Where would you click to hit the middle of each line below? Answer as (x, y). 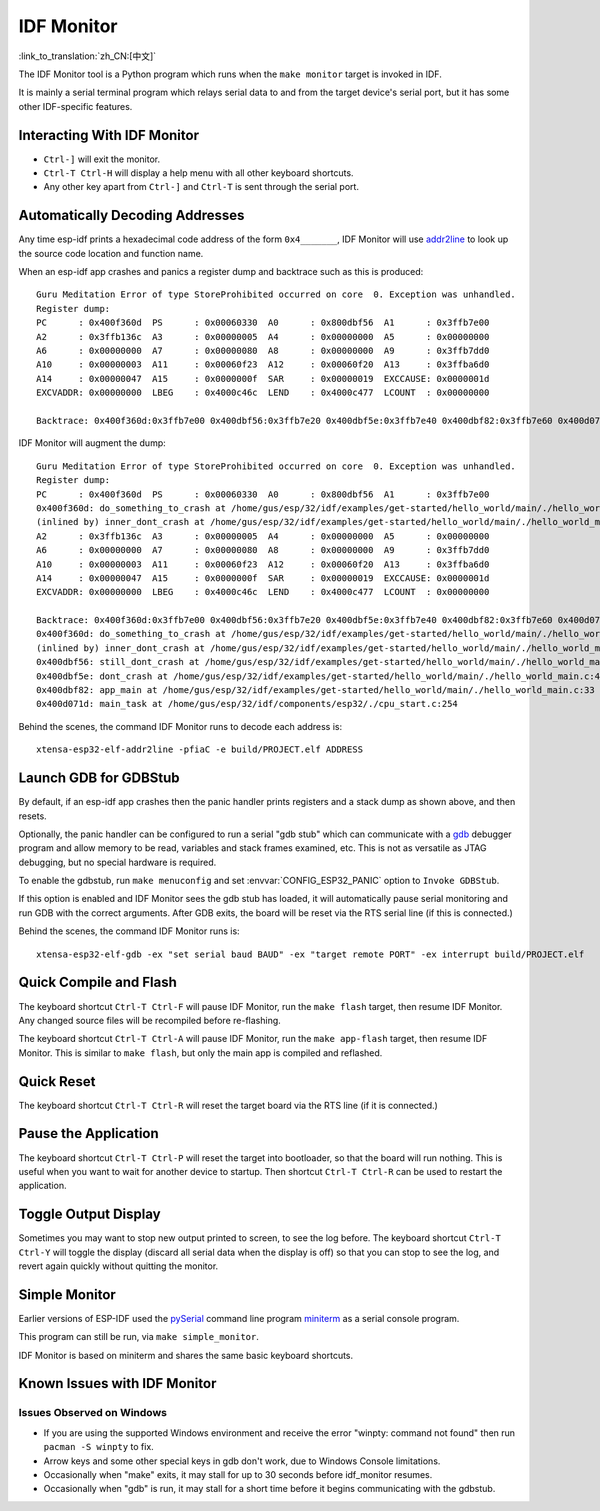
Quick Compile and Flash (97, 982)
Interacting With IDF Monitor (109, 135)
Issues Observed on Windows (92, 1413)
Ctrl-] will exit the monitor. (102, 159)
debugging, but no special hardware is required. (117, 862)
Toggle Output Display (89, 1214)
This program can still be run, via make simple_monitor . (138, 1337)
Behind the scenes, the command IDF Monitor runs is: (129, 931)
